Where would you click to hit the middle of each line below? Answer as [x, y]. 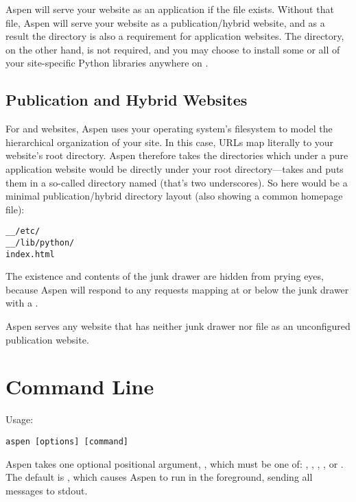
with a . [22, 303]
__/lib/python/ [40, 242]
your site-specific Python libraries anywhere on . [107, 63]
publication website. [47, 339]
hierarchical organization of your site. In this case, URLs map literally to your [170, 142]
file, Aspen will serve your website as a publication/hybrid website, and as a [165, 22]
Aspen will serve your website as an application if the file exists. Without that [170, 9]
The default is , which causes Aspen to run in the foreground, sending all [159, 477]
